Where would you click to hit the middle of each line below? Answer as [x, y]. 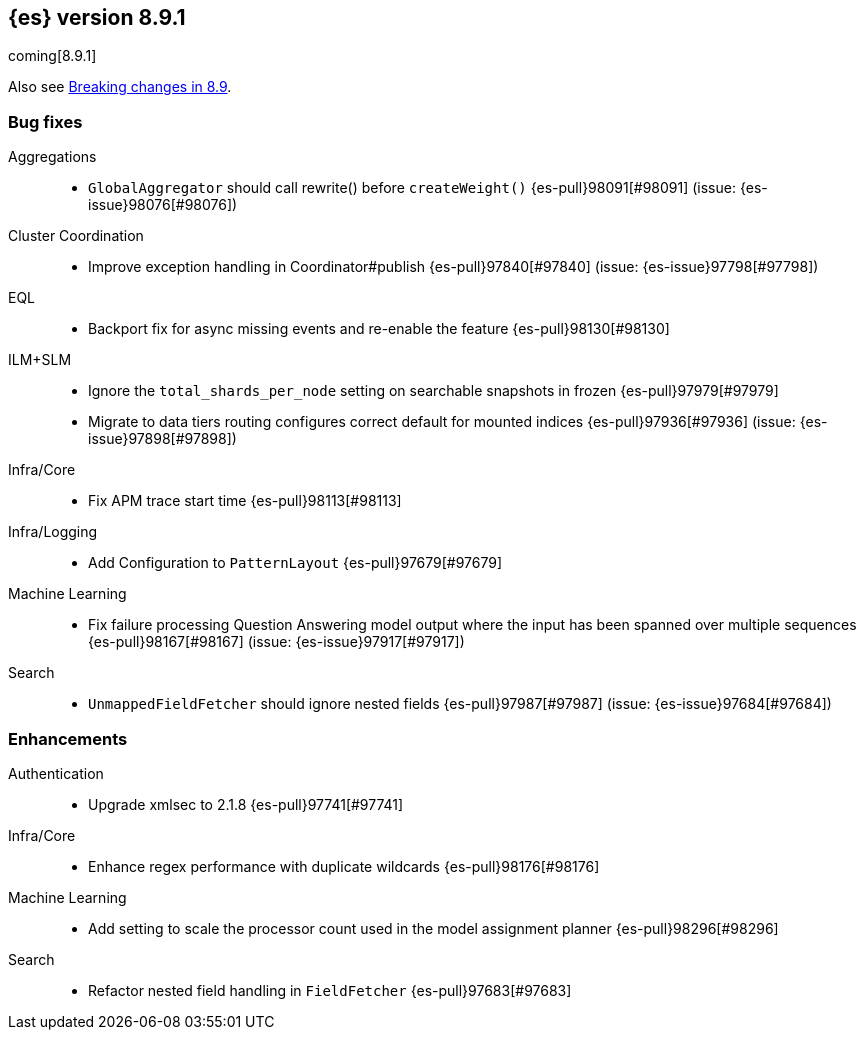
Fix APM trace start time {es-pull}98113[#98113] [245, 501]
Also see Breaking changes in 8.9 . [120, 87]
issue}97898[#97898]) [162, 439]
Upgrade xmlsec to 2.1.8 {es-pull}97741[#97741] [246, 804]
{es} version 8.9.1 [97, 17]
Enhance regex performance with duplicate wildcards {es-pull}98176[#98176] [344, 866]
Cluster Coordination [76, 236]
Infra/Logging [53, 532]
